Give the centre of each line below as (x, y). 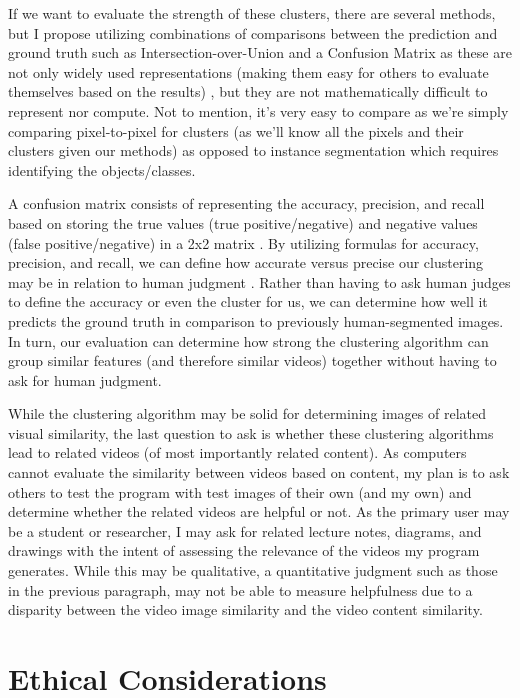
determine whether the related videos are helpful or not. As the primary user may (259, 511)
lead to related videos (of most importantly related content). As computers (237, 452)
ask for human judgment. (85, 379)
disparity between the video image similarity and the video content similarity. (245, 609)
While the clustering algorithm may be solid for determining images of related (247, 413)
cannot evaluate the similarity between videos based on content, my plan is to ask (259, 472)
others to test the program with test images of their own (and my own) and (240, 491)
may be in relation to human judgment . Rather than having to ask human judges (259, 281)
